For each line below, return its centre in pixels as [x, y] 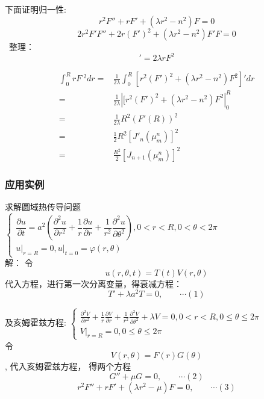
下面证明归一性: [36, 9]
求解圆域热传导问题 [43, 207]
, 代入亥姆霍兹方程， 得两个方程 [68, 366]
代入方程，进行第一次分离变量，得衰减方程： [93, 283]
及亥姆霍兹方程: [36, 322]
